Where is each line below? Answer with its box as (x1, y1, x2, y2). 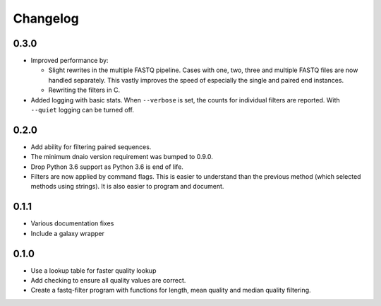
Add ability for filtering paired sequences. (30, 142, 152, 151)
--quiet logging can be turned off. (30, 106, 134, 114)
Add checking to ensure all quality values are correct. (30, 276, 186, 285)
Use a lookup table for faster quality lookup (30, 266, 157, 275)
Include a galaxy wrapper (30, 229, 105, 237)
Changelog (13, 11, 79, 26)
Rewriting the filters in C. (48, 86, 120, 95)
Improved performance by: (30, 57, 109, 65)
